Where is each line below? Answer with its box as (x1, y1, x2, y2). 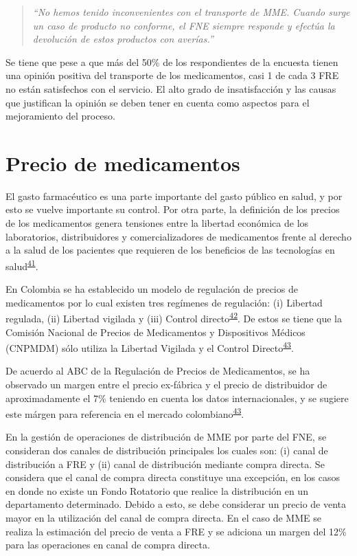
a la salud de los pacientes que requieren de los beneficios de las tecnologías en (5, 243, 335, 257)
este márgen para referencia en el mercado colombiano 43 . (5, 405, 244, 421)
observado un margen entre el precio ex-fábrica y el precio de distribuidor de (5, 377, 327, 391)
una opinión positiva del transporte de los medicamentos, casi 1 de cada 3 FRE (5, 68, 339, 82)
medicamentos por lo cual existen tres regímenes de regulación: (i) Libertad (5, 295, 323, 309)
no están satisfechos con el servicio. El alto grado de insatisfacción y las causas (5, 81, 336, 96)
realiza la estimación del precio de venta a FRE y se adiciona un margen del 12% (5, 524, 347, 538)
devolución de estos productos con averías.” (32, 32, 214, 46)
